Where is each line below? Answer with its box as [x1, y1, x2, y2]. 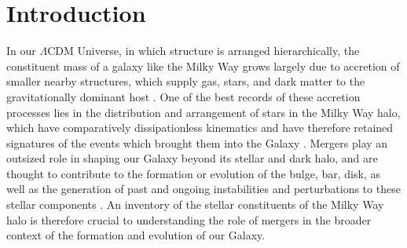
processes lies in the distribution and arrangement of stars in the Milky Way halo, [6, 104, 401, 120]
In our [6, 42, 36, 59]
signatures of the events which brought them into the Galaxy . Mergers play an [6, 134, 388, 151]
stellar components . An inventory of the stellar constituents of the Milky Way [6, 196, 384, 213]
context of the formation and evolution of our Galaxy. [6, 227, 266, 243]
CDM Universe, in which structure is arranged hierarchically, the [47, 42, 360, 59]
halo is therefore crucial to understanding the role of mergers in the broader [6, 211, 372, 228]
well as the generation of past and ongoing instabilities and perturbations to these [6, 181, 401, 197]
